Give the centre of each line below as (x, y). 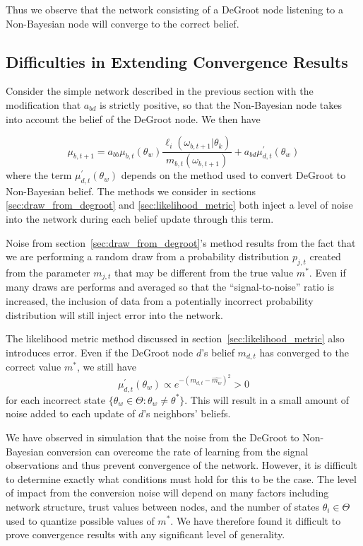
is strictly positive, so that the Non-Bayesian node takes (221, 104)
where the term (39, 175)
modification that (43, 104)
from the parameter (48, 273)
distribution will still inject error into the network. (114, 314)
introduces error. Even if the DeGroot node (100, 352)
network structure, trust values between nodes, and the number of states (162, 506)
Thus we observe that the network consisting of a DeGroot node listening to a (174, 9)
